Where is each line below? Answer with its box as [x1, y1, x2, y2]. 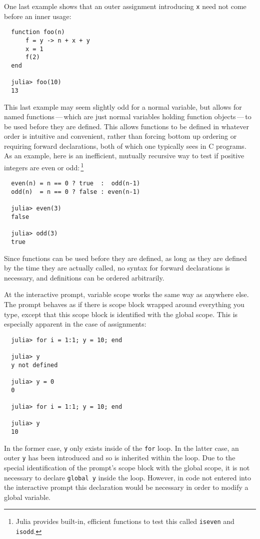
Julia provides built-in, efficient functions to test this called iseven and [15, 516, 234, 526]
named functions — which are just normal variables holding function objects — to [4, 111, 251, 122]
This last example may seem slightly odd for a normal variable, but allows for [4, 101, 242, 112]
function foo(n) [11, 29, 65, 36]
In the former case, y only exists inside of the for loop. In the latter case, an [4, 442, 239, 453]
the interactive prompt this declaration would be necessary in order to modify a [4, 482, 248, 492]
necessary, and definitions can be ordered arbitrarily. [4, 272, 164, 283]
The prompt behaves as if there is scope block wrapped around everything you [4, 299, 244, 309]
